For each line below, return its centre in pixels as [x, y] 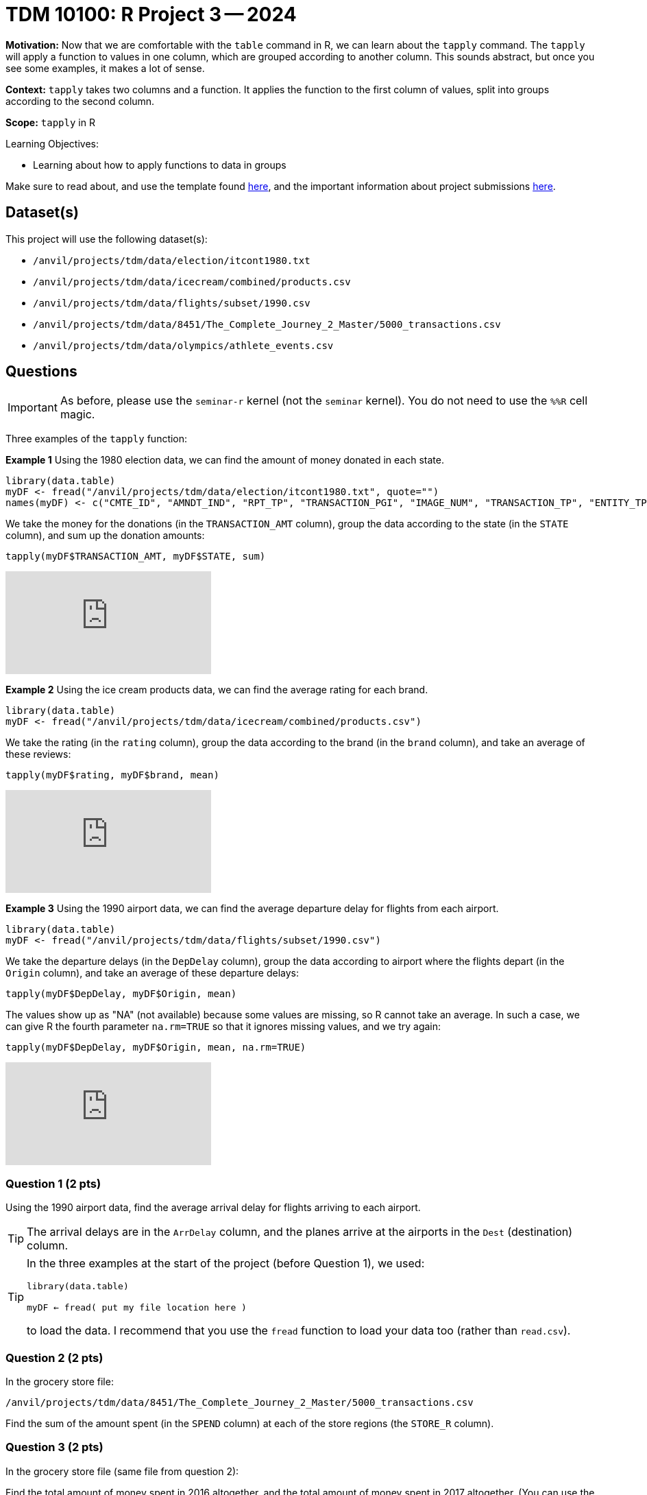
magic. [77, 415]
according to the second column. [80, 101]
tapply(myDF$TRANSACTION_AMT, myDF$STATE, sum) [136, 557]
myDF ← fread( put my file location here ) [137, 1308]
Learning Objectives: [52, 143]
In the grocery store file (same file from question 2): [122, 1471]
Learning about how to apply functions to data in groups [160, 165]
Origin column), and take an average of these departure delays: [152, 973]
